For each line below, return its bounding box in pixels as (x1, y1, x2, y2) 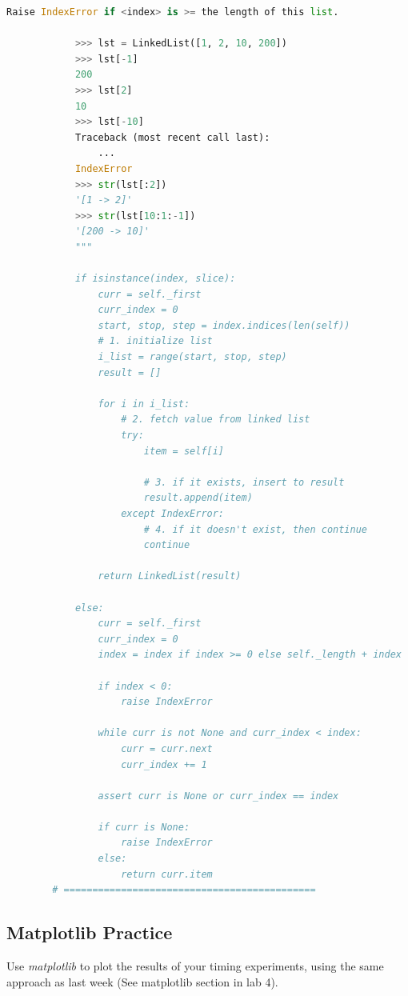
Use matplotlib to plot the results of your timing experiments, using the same (6, 958, 384, 974)
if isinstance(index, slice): (74, 273, 236, 285)
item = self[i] (143, 445, 225, 457)
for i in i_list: (98, 398, 190, 410)
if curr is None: (98, 821, 190, 833)
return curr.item (121, 868, 213, 880)
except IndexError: (121, 508, 225, 519)
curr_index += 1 (121, 758, 207, 770)
